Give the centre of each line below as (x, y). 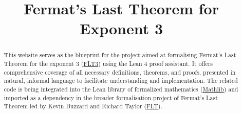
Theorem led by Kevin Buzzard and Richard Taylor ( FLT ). (83, 106)
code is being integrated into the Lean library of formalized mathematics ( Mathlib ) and (121, 89)
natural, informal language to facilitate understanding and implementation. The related (121, 81)
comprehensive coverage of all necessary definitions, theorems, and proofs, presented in (120, 72)
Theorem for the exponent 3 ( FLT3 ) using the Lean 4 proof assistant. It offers (108, 64)
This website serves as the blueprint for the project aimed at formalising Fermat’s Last (120, 55)
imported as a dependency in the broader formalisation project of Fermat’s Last (111, 97)
